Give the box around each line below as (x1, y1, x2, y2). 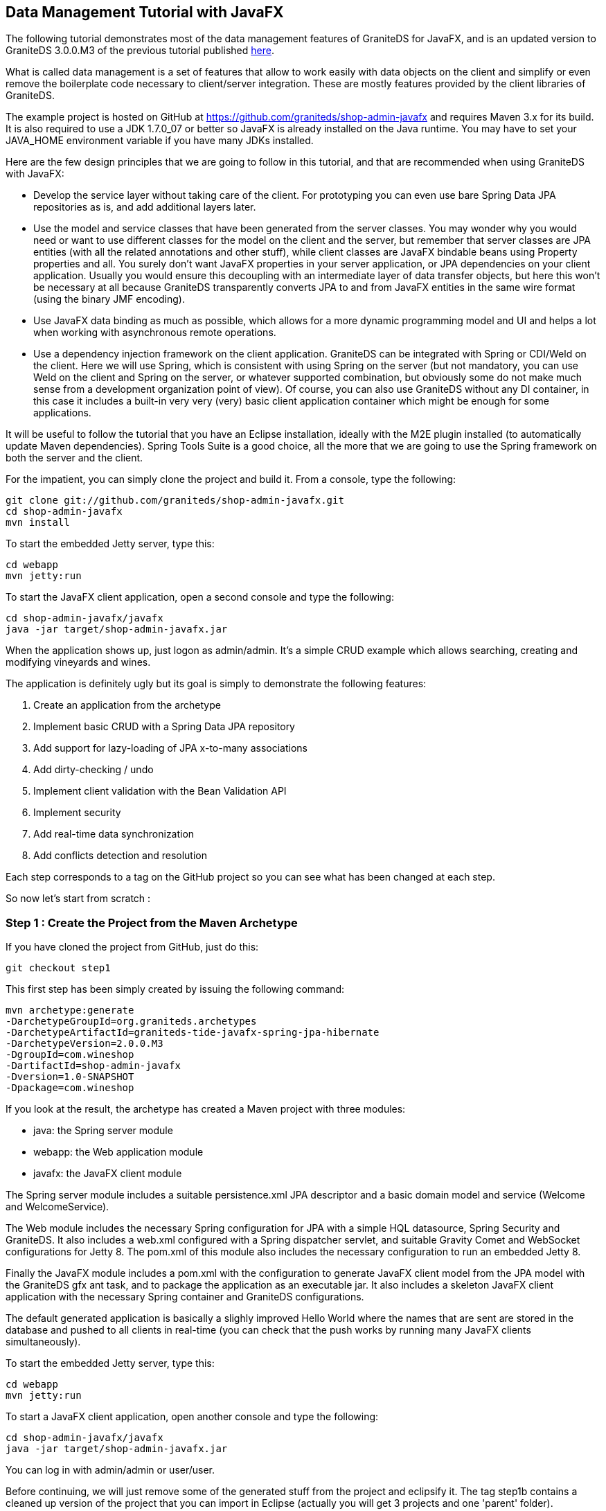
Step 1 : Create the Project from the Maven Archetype (6, 915, 298, 930)
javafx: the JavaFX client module (33, 1167, 182, 1180)
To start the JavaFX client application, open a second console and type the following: (6, 591, 394, 603)
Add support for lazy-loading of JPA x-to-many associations (33, 742, 308, 754)
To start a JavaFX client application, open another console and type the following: (6, 1411, 379, 1423)
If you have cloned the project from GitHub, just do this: (6, 941, 259, 953)
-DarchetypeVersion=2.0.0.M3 (6, 1038, 163, 1050)
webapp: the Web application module (33, 1146, 204, 1158)
